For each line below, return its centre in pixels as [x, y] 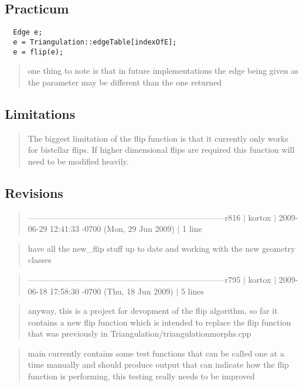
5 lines [192, 291]
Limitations [40, 113]
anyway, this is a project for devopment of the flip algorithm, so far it [153, 311]
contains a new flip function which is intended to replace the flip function [159, 322]
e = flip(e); [38, 52]
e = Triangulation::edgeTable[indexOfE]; [95, 42]
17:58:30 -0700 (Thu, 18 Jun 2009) [112, 291]
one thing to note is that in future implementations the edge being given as [163, 71]
